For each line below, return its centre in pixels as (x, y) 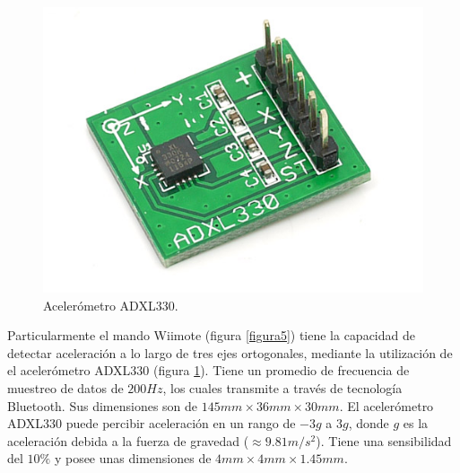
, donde (369, 423)
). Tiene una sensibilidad (384, 440)
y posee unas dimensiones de (133, 458)
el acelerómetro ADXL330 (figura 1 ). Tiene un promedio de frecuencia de (208, 370)
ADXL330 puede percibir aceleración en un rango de (152, 423)
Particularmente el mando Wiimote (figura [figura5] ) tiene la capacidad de (211, 335)
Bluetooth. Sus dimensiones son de (103, 405)
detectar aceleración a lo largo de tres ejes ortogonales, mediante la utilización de (230, 352)
